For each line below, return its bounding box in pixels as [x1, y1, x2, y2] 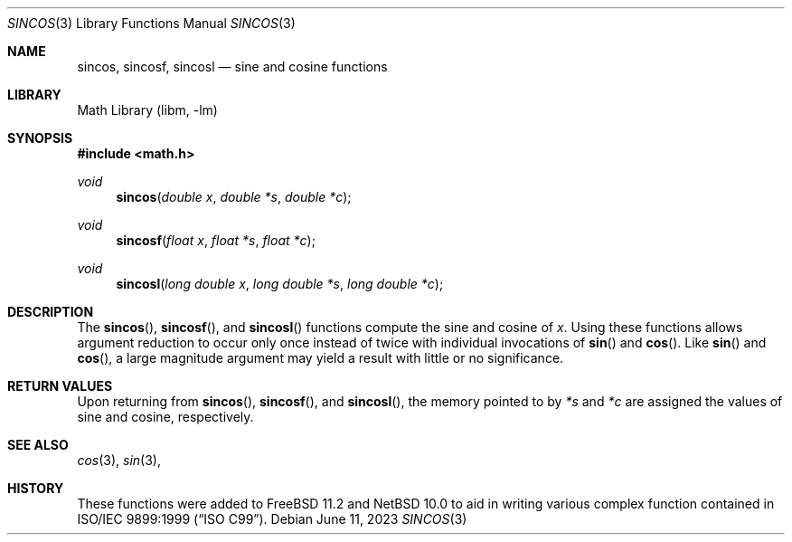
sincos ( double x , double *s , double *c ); [116, 189, 352, 204]
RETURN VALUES [7, 378, 113, 394]
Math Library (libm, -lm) [77, 102, 218, 118]
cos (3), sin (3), [77, 452, 161, 468]
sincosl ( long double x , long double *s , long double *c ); [116, 276, 444, 291]
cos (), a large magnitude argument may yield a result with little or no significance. [77, 350, 564, 366]
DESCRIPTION [7, 304, 94, 319]
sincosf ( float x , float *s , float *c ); [116, 233, 316, 248]
